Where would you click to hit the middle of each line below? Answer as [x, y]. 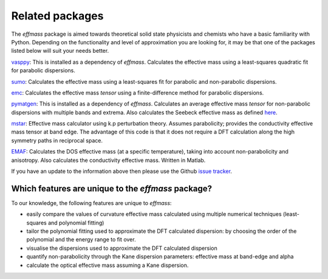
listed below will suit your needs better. [60, 51]
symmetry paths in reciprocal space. [57, 140]
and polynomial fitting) [76, 223]
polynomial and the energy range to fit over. [81, 240]
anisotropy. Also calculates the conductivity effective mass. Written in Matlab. [108, 160]
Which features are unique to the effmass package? [112, 188]
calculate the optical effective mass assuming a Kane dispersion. [108, 265]
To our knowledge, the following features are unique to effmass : [91, 203]
